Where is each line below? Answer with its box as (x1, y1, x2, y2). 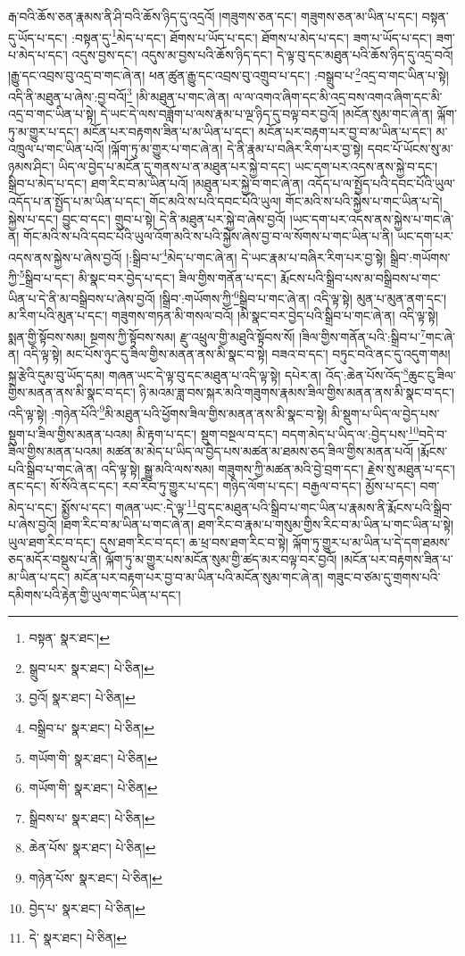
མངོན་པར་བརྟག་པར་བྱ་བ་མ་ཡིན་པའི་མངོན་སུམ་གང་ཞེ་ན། (74, 568, 323, 586)
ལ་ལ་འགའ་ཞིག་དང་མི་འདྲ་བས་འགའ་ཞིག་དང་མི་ (233, 87, 443, 105)
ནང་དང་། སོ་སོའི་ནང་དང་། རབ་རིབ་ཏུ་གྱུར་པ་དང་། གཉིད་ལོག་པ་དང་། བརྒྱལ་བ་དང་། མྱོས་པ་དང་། (8, 477, 416, 495)
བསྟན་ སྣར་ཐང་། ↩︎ (29, 628, 110, 647)
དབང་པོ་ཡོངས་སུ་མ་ (367, 139, 453, 158)
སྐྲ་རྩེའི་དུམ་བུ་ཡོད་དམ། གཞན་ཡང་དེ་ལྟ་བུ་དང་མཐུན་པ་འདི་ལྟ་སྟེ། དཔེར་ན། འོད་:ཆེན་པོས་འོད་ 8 (8, 362, 409, 384)
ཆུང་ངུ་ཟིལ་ (408, 365, 456, 384)
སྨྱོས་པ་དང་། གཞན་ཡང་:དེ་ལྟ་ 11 (61, 495, 197, 516)
